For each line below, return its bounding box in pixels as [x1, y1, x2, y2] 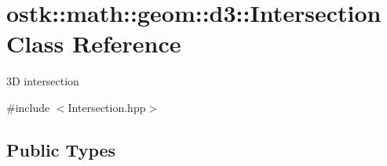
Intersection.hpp [68, 99, 146, 115]
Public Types [6, 137, 116, 161]
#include [6, 99, 50, 115]
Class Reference [6, 27, 181, 60]
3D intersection [6, 73, 79, 89]
